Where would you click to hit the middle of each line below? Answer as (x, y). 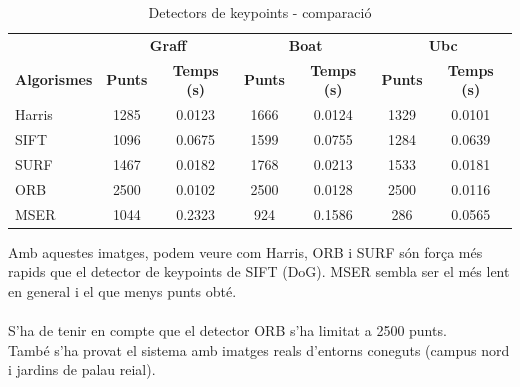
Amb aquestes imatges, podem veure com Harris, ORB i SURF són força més (245, 251)
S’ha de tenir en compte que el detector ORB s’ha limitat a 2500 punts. (227, 329)
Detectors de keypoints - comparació (260, 12)
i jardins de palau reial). (82, 369)
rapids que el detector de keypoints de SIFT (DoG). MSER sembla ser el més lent (259, 271)
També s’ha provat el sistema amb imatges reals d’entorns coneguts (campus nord (259, 349)
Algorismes (54, 79)
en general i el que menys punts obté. (122, 290)
